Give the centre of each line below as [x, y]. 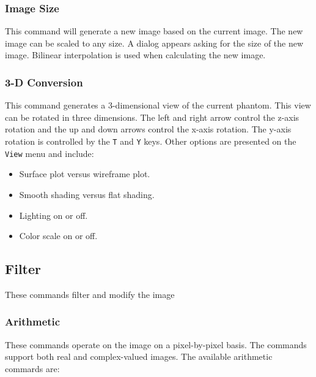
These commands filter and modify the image [90, 294]
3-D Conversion [44, 82]
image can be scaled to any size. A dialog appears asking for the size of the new [154, 43]
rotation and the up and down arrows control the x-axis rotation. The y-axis [148, 129]
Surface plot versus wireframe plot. [85, 174]
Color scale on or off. [58, 236]
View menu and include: [50, 153]
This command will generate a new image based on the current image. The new [154, 31]
